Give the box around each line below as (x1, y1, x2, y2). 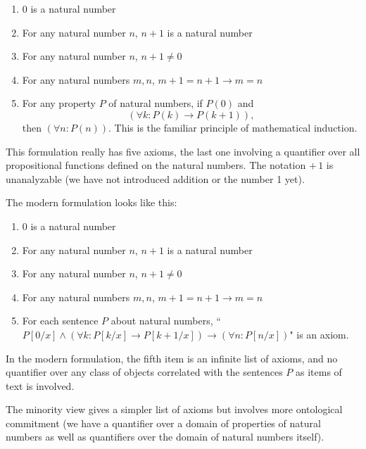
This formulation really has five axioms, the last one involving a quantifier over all (6, 144, 360, 158)
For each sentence (22, 313, 99, 328)
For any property (22, 96, 96, 110)
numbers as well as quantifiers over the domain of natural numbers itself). (6, 429, 324, 444)
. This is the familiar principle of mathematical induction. (108, 120, 358, 134)
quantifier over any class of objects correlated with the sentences (6, 365, 283, 379)
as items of (295, 365, 342, 379)
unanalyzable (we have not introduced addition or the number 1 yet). (6, 171, 305, 186)
